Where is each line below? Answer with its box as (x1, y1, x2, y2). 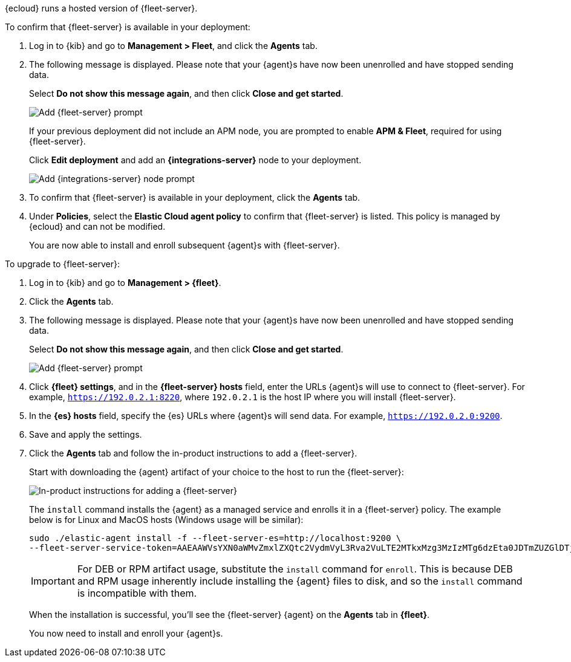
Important (31, 575, 75, 587)
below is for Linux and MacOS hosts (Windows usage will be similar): (29, 514, 304, 525)
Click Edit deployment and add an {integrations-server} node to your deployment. (29, 155, 362, 165)
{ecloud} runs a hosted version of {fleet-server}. (5, 3, 198, 13)
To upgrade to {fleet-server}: (5, 259, 120, 269)
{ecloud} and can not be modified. (29, 221, 166, 232)
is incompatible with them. (77, 587, 197, 599)
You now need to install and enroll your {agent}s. (29, 628, 223, 638)
